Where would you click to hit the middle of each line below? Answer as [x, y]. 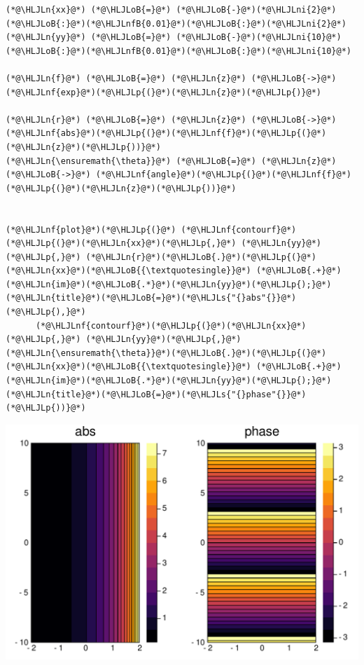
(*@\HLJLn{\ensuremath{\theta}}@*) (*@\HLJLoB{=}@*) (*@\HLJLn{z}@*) [171, 161]
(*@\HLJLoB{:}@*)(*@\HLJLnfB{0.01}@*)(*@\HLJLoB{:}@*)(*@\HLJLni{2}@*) [176, 23]
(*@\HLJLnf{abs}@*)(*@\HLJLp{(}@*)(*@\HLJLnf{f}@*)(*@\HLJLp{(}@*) [166, 133]
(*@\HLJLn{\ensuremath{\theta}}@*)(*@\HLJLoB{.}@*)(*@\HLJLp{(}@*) [166, 353]
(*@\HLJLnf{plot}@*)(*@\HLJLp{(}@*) [91, 229]
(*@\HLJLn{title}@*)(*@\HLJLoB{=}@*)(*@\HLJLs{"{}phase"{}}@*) [156, 394]
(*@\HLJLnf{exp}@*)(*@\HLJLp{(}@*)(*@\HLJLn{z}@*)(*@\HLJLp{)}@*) [164, 92]
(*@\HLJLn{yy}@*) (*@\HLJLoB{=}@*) [89, 37]
